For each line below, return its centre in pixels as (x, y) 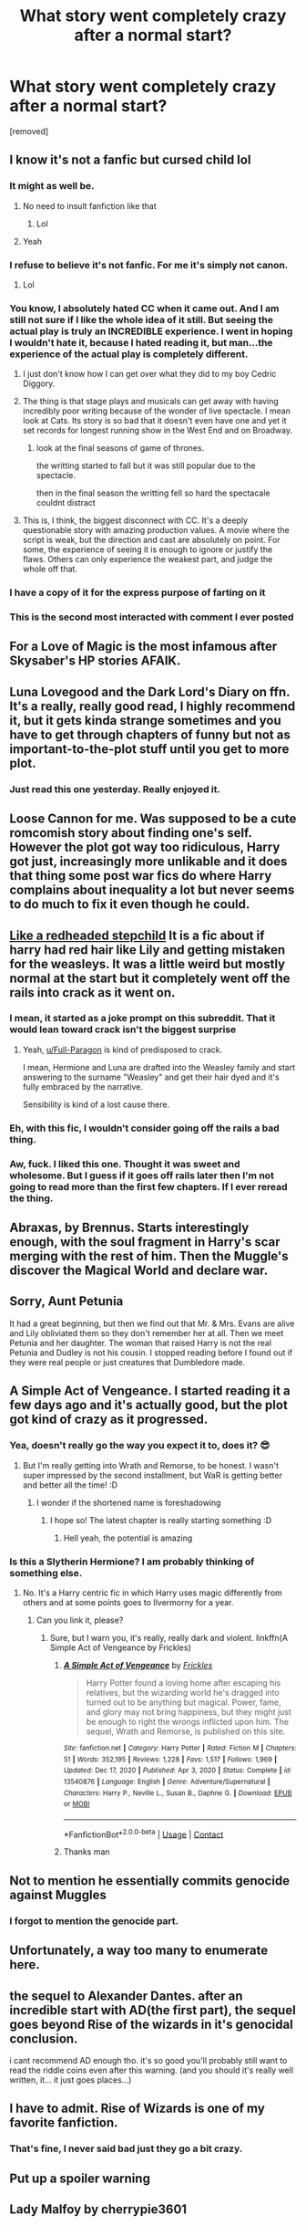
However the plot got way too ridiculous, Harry (145, 847)
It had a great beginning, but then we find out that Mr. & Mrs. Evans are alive (152, 1323)
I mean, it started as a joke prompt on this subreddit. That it (143, 1019)
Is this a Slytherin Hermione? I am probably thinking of (132, 1562)
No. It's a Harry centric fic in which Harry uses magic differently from (152, 1593)
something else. (46, 1573)
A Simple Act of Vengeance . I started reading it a (150, 1391)
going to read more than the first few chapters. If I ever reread (148, 1186)
